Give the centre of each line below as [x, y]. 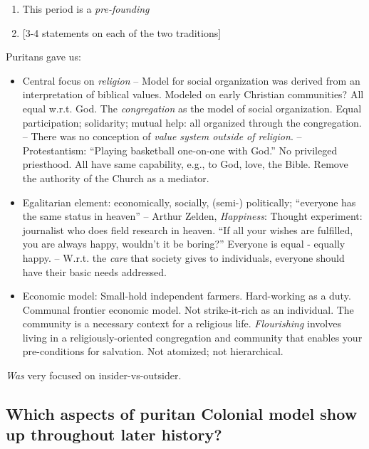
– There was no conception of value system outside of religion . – [162, 136]
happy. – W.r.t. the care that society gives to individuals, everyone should [183, 257]
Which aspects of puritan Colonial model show [182, 414]
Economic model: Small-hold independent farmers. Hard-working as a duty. [187, 296]
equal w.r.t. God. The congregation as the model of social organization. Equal [192, 108]
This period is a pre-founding [86, 9]
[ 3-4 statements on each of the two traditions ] [122, 32]
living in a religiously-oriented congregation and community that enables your [192, 337]
